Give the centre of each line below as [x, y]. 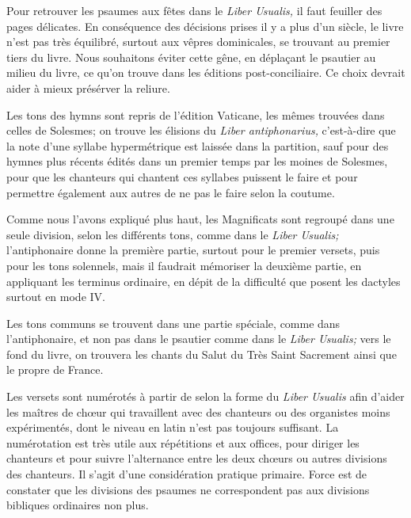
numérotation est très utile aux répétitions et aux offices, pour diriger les [183, 442]
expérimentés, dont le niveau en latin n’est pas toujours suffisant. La [173, 427]
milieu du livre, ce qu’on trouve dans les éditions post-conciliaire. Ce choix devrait [206, 72]
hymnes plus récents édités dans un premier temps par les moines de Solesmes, [197, 161]
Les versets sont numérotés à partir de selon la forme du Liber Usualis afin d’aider [205, 396]
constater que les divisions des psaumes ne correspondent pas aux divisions [188, 489]
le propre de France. [55, 369]
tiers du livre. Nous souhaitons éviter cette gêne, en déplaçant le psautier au [191, 57]
